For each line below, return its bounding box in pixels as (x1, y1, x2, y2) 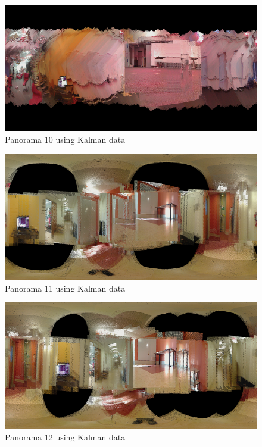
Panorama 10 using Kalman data (5, 133, 126, 145)
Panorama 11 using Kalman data (5, 282, 126, 294)
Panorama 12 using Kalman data (5, 430, 126, 443)
